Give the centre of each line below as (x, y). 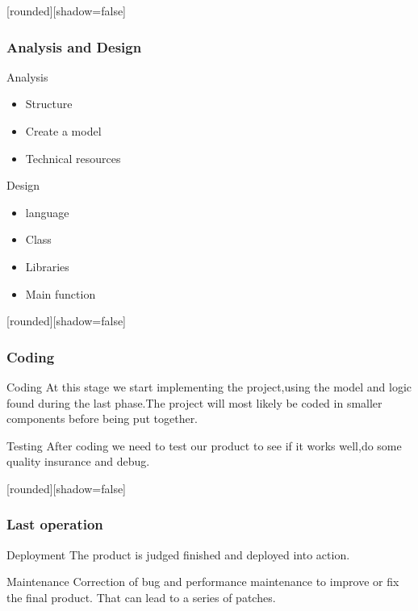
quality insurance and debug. (78, 461)
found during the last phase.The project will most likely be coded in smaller (194, 402)
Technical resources (73, 158)
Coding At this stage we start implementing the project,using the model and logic (209, 386)
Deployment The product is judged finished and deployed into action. (178, 554)
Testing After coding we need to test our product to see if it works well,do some (204, 445)
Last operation (55, 524)
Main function (61, 293)
